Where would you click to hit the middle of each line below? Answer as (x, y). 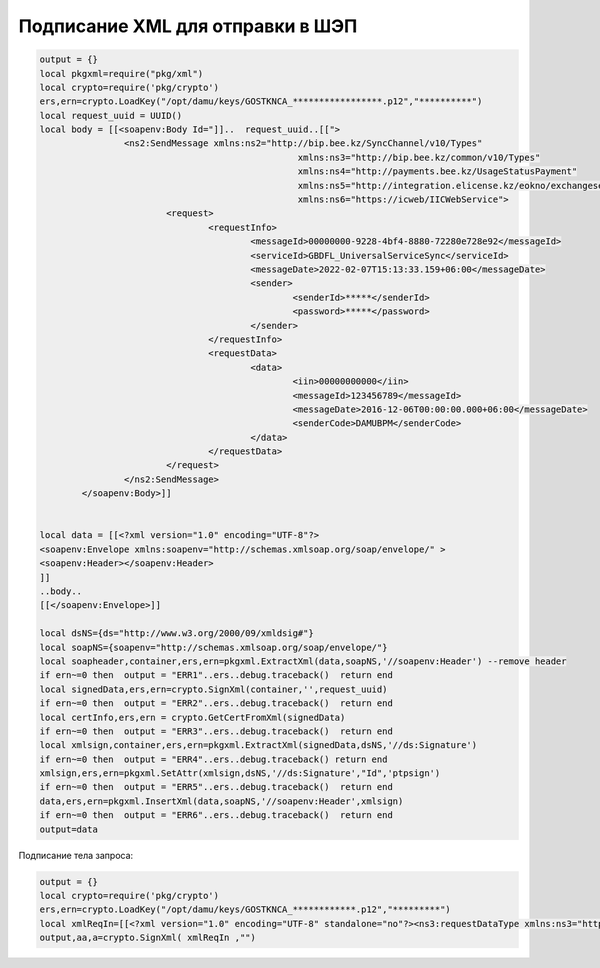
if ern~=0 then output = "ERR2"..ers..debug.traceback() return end (216, 703)
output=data (69, 829)
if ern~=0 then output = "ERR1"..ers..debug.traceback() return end (216, 675)
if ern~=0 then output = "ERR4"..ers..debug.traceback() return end (213, 759)
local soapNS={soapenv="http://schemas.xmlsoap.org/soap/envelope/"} (213, 647)
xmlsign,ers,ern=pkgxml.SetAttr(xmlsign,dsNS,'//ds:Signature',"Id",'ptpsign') (240, 773)
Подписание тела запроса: (76, 855)
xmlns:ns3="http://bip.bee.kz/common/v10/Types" (419, 157)
